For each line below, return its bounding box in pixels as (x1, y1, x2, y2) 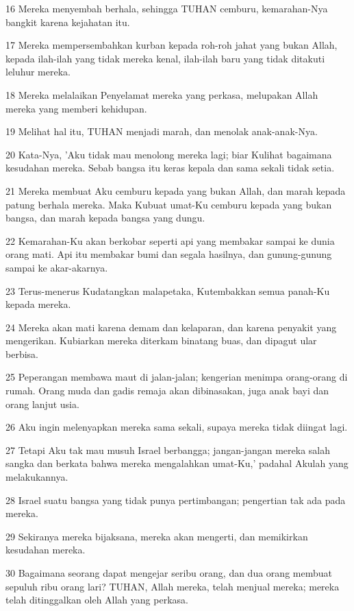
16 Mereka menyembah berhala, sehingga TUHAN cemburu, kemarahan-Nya (5, 1, 328, 15)
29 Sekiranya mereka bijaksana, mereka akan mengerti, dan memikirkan (5, 529, 308, 543)
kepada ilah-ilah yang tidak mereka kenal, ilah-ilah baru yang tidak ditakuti (5, 51, 325, 65)
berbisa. (5, 346, 38, 361)
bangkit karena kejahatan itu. (5, 14, 130, 29)
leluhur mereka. (5, 64, 71, 79)
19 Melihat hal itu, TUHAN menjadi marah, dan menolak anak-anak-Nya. (5, 124, 318, 139)
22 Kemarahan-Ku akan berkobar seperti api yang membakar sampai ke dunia (5, 233, 335, 248)
